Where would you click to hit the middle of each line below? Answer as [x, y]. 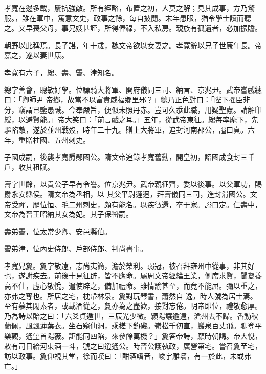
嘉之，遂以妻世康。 [36, 55]
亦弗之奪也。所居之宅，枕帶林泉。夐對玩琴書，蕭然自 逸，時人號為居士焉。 [131, 295]
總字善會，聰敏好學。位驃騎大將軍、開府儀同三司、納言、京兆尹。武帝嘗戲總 [133, 89]
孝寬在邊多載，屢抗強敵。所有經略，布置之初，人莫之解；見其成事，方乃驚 [129, 8]
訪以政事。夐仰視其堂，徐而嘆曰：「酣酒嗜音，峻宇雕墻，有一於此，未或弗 [128, 356]
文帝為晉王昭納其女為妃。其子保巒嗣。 [69, 214]
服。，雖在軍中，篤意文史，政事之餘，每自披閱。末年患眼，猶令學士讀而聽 [128, 18]
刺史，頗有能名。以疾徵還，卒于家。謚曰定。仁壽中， [172, 204]
